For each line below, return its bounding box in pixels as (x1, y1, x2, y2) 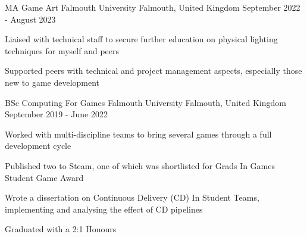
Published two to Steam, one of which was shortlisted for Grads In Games (5, 159, 275, 171)
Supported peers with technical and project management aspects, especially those (5, 64, 302, 77)
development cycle (5, 139, 71, 152)
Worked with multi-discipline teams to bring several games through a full (5, 127, 272, 140)
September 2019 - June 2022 (5, 108, 108, 120)
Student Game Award (5, 171, 84, 183)
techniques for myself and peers (5, 44, 120, 57)
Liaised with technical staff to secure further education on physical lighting (5, 33, 278, 45)
